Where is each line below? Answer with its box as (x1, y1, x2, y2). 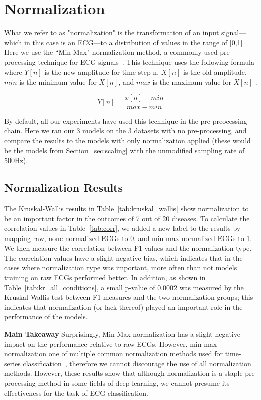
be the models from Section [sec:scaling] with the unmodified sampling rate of (4, 145, 245, 155)
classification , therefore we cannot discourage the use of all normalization (23, 358, 251, 368)
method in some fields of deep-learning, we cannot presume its (38, 378, 230, 388)
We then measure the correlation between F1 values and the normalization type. (4, 243, 252, 253)
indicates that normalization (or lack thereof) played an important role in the (4, 301, 243, 312)
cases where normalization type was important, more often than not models (4, 262, 237, 273)
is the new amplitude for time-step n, (44, 66, 159, 77)
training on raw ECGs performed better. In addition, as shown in (4, 272, 206, 283)
